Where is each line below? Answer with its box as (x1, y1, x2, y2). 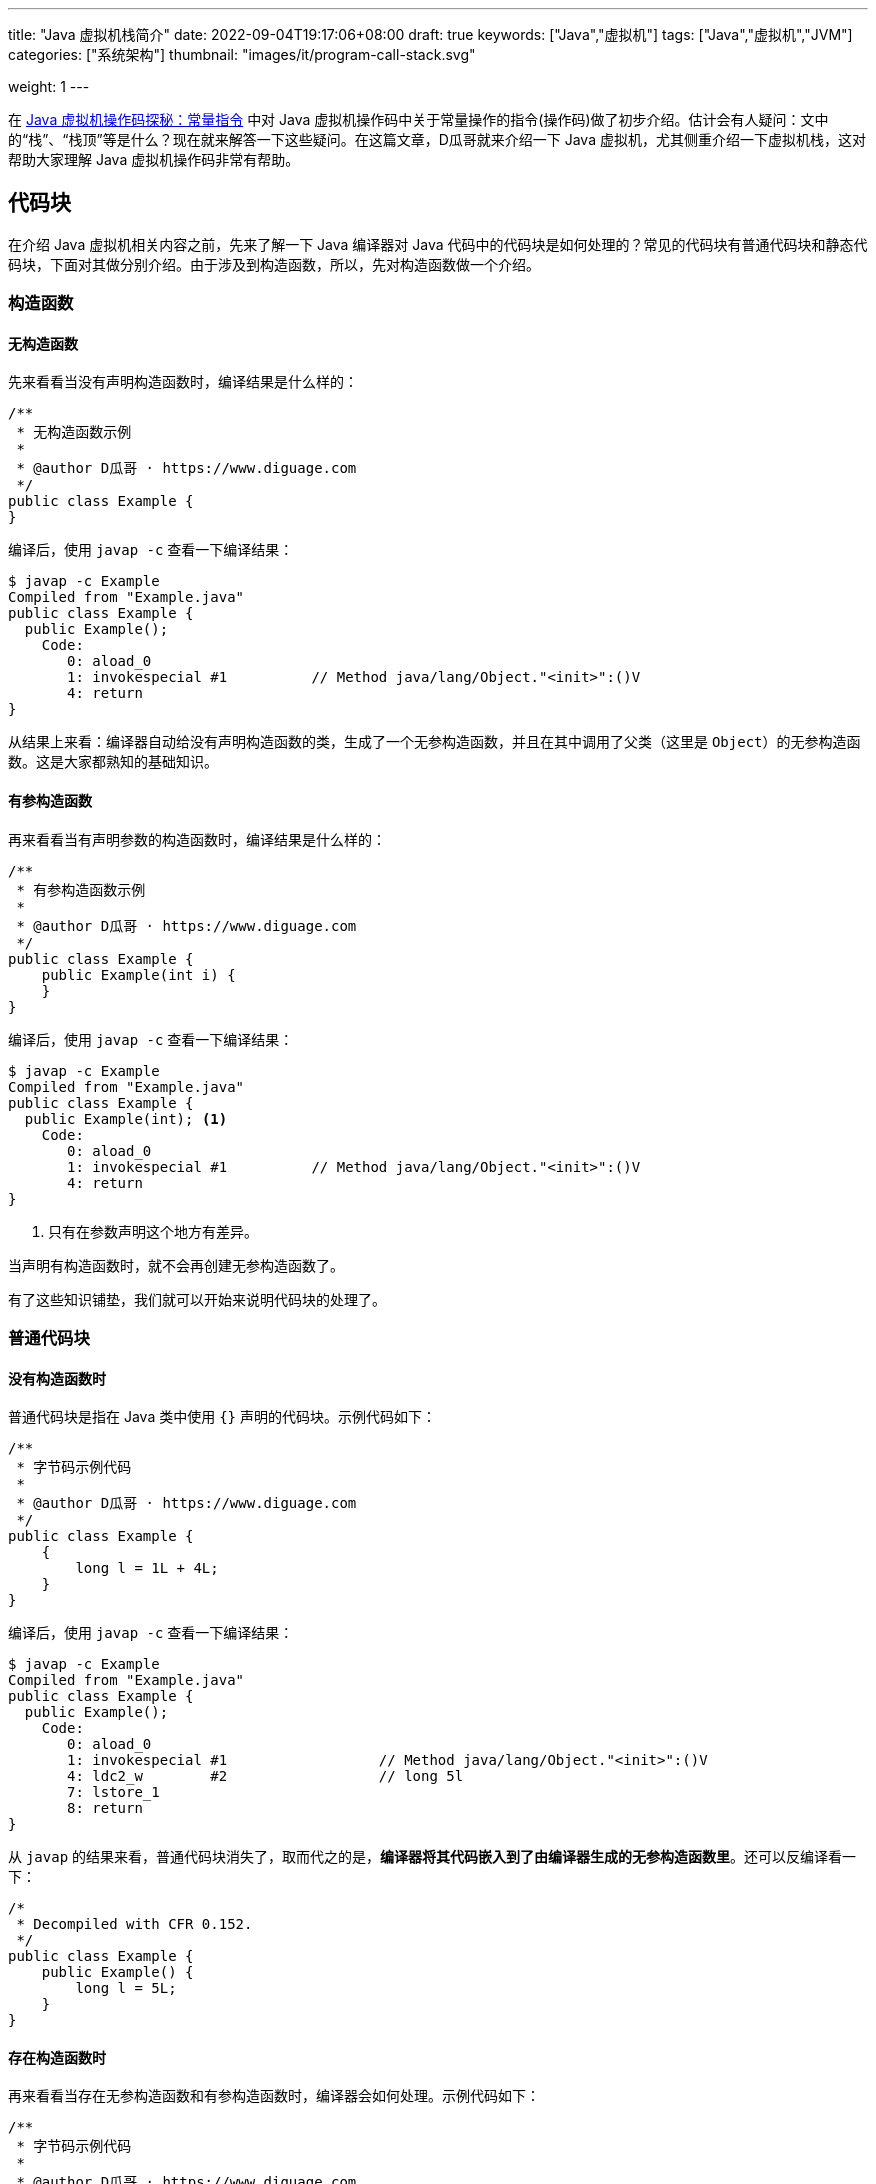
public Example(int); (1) (24, 1110, 228, 1127)
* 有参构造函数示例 (16, 881, 146, 898)
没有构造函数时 (8, 1369, 106, 1387)
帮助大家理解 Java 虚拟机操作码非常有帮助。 (8, 151, 300, 168)
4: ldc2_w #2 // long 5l (67, 1768, 464, 1785)
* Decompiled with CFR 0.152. (16, 1916, 253, 1933)
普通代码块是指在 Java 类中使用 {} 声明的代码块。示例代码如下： (8, 1408, 436, 1426)
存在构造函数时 (8, 2048, 106, 2066)
